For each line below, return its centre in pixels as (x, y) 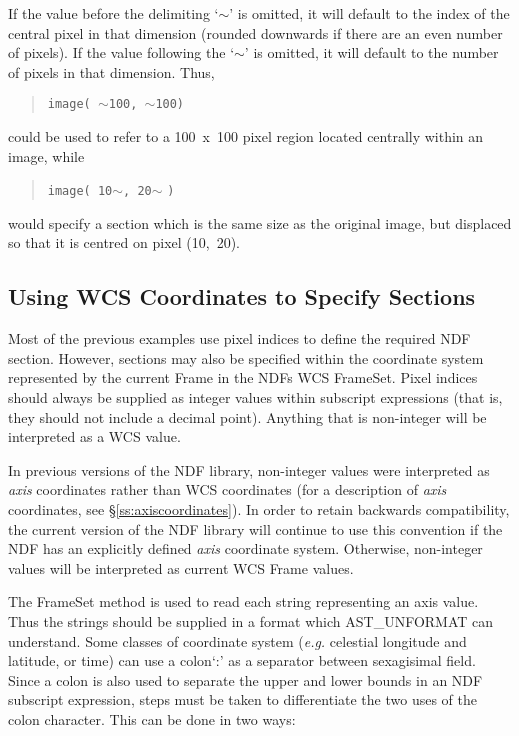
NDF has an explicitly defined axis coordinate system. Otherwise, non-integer (245, 548)
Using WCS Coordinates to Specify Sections (242, 296)
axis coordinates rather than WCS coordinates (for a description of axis (227, 489)
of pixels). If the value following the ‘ (121, 52)
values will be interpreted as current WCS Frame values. (181, 567)
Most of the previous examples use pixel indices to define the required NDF (239, 338)
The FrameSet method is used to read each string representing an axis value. (243, 601)
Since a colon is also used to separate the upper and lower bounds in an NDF (245, 679)
